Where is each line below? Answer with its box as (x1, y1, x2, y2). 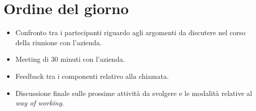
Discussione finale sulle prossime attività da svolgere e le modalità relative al (15, 87, 252, 98)
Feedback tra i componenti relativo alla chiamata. (15, 70, 169, 81)
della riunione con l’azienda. (15, 37, 102, 47)
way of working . (15, 97, 64, 108)
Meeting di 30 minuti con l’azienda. (15, 54, 125, 64)
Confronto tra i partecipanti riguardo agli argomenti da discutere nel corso (15, 27, 246, 38)
